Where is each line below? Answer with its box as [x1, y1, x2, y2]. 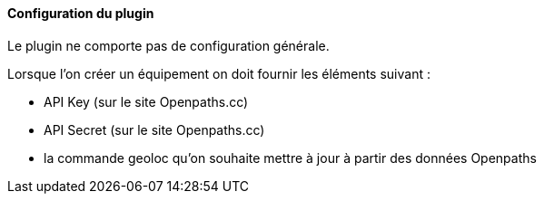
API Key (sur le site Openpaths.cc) [44, 93, 249, 110]
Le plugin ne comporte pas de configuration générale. [7, 37, 330, 53]
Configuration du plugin [7, 5, 154, 21]
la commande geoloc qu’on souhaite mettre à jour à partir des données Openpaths [44, 149, 537, 166]
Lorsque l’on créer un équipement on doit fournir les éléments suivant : [7, 65, 430, 81]
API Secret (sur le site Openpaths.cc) [44, 121, 265, 138]
